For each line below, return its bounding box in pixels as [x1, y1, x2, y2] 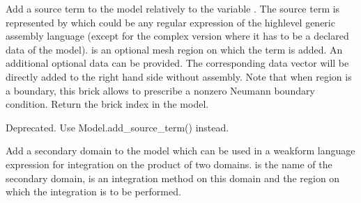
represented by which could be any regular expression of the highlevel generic [6, 15, 335, 29]
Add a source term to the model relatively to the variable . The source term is [6, 1, 340, 15]
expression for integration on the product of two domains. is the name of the [6, 156, 332, 171]
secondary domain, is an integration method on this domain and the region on [6, 170, 340, 185]
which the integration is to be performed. [6, 184, 181, 199]
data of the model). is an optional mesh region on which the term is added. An [6, 42, 343, 56]
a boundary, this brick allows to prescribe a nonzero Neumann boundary [6, 83, 315, 97]
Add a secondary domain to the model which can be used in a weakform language [6, 143, 355, 158]
